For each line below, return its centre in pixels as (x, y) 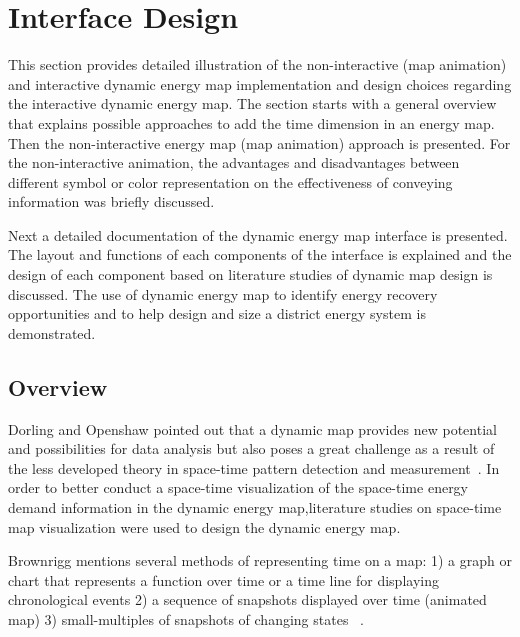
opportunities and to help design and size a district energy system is (217, 313)
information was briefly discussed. (111, 201)
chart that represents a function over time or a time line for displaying (223, 579)
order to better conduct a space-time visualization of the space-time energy (238, 487)
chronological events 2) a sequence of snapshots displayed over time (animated (247, 599)
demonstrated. (52, 332)
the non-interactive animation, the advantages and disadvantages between (234, 162)
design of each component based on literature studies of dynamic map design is (250, 274)
